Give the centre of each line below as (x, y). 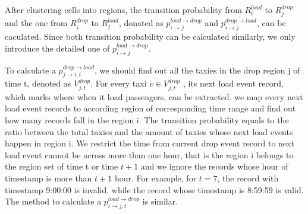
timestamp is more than (48, 178)
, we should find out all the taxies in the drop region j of (197, 70)
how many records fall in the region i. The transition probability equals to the (147, 120)
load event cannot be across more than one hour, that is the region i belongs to (149, 154)
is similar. (160, 201)
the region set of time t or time (62, 166)
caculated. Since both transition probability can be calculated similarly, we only (150, 36)
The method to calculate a (53, 201)
